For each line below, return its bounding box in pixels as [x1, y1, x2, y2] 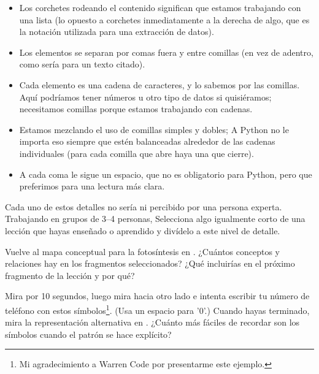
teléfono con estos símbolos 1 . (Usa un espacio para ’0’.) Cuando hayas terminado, [5, 302, 310, 316]
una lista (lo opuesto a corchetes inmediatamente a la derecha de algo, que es [19, 13, 310, 26]
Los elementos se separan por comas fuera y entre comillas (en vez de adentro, [19, 45, 313, 58]
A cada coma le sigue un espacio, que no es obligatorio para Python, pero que [19, 167, 312, 180]
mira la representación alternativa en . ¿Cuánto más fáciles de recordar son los [5, 316, 300, 329]
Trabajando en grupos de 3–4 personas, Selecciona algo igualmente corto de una [5, 212, 306, 225]
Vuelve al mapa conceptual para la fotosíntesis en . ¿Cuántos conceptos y [5, 245, 280, 258]
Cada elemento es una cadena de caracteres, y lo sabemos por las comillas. [19, 78, 300, 91]
